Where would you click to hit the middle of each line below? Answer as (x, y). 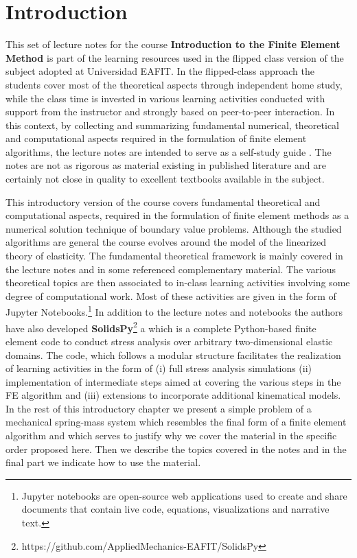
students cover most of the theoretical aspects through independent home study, (174, 84)
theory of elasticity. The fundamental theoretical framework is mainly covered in (174, 256)
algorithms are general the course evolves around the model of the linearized (166, 242)
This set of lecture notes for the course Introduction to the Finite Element (173, 44)
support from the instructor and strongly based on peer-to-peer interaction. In (170, 112)
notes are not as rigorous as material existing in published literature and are (166, 165)
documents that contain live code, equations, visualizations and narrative (175, 509)
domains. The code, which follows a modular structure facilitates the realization (173, 354)
